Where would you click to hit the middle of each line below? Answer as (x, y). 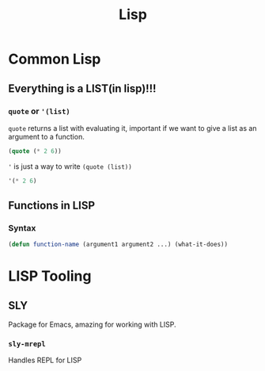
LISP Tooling (50, 276)
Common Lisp (55, 59)
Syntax (22, 228)
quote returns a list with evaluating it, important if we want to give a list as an (132, 128)
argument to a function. (46, 136)
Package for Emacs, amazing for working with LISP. (92, 325)
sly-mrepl (27, 344)
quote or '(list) (39, 111)
